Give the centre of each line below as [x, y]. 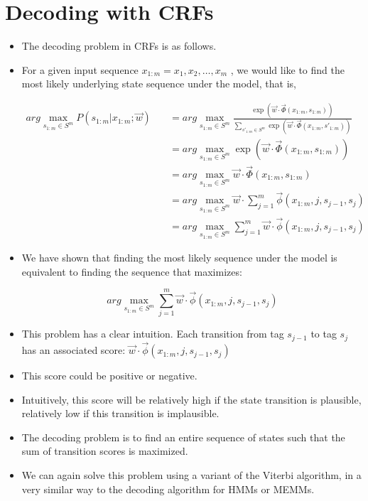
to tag [324, 334]
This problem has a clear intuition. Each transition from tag [153, 334]
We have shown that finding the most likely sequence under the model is [179, 258]
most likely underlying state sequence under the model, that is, [159, 83]
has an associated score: [74, 350]
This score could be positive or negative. [109, 376]
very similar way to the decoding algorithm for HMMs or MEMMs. [168, 489]
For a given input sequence [80, 69]
